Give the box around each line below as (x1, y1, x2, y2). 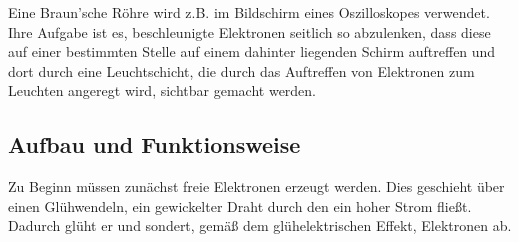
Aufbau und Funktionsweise (8, 129, 301, 160)
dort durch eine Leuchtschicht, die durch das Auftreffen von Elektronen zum (8, 60, 475, 81)
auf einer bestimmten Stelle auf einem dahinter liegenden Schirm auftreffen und (8, 41, 496, 62)
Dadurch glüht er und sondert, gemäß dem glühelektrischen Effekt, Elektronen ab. (8, 215, 512, 236)
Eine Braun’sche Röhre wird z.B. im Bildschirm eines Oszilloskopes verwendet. (8, 2, 490, 22)
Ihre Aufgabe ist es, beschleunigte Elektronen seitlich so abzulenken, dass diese (8, 21, 491, 42)
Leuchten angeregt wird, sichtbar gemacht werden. (8, 80, 317, 101)
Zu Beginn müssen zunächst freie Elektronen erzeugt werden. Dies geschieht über (8, 176, 505, 197)
